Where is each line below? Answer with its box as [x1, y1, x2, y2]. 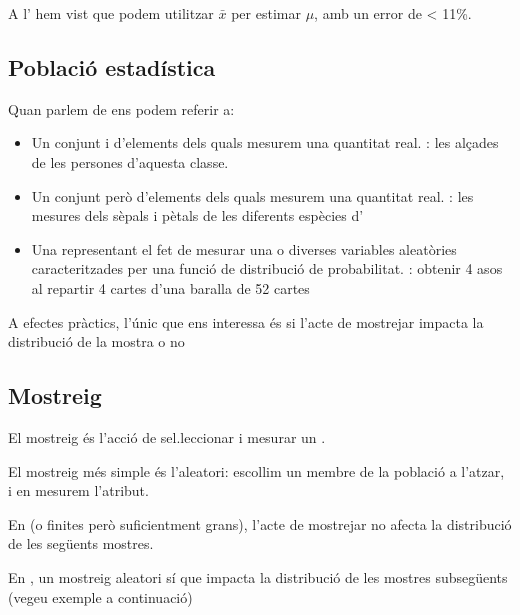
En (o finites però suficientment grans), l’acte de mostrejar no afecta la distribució [8, 513, 512, 534]
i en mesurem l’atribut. [8, 480, 149, 501]
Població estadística [8, 51, 216, 82]
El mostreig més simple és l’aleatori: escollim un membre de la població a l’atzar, [8, 460, 505, 481]
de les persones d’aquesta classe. [31, 151, 229, 172]
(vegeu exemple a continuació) [8, 586, 193, 607]
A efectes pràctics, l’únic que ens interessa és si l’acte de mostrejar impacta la [8, 311, 484, 332]
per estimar [231, 3, 301, 23]
